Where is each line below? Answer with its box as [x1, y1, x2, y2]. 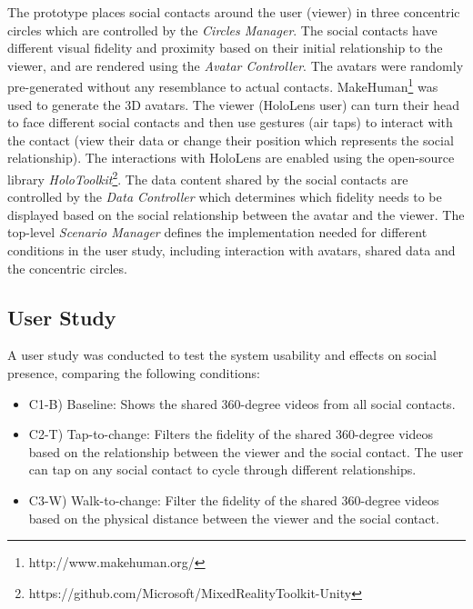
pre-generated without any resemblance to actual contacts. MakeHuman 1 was [7, 75, 438, 96]
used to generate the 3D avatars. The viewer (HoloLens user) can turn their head [7, 95, 460, 114]
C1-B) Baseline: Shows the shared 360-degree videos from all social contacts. [28, 394, 456, 413]
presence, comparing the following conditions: [7, 364, 260, 383]
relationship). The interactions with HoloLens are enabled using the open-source [7, 148, 455, 167]
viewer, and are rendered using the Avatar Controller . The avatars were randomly [7, 55, 464, 75]
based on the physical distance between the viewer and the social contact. [28, 508, 439, 527]
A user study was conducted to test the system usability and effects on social [7, 345, 437, 364]
